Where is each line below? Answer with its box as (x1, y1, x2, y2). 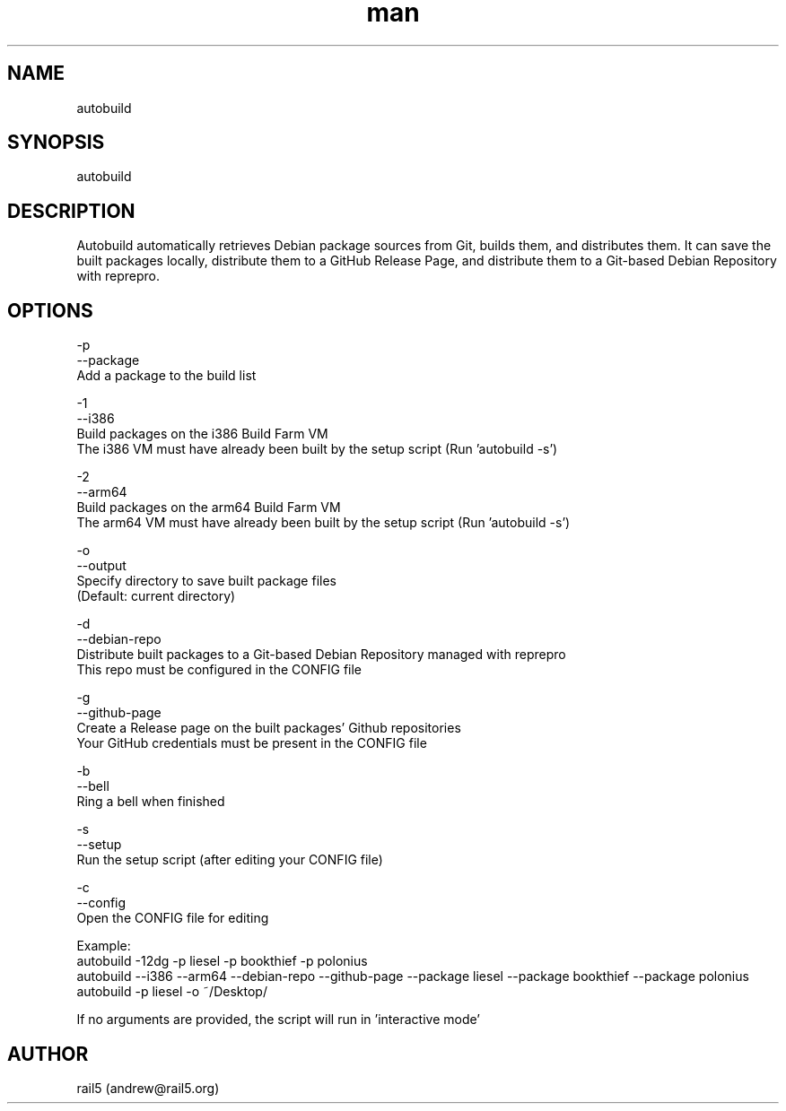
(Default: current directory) (76, 588, 236, 604)
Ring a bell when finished (76, 794, 225, 810)
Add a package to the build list (76, 368, 257, 384)
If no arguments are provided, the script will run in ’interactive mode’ (76, 1011, 480, 1028)
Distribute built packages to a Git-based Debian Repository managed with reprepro (76, 647, 566, 663)
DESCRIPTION (7, 199, 135, 222)
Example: (76, 938, 131, 954)
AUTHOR (7, 1042, 89, 1065)
